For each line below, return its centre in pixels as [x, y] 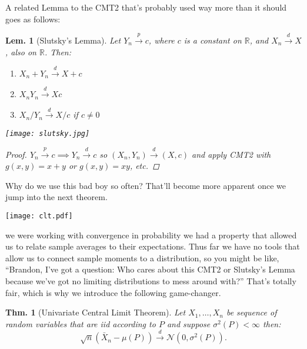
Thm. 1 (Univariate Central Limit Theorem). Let [96, 312]
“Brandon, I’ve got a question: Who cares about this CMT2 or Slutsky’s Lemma [150, 269]
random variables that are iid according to [81, 323]
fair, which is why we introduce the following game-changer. [113, 292]
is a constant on [213, 40]
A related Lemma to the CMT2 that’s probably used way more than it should [146, 7]
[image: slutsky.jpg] [48, 134]
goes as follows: [33, 19]
